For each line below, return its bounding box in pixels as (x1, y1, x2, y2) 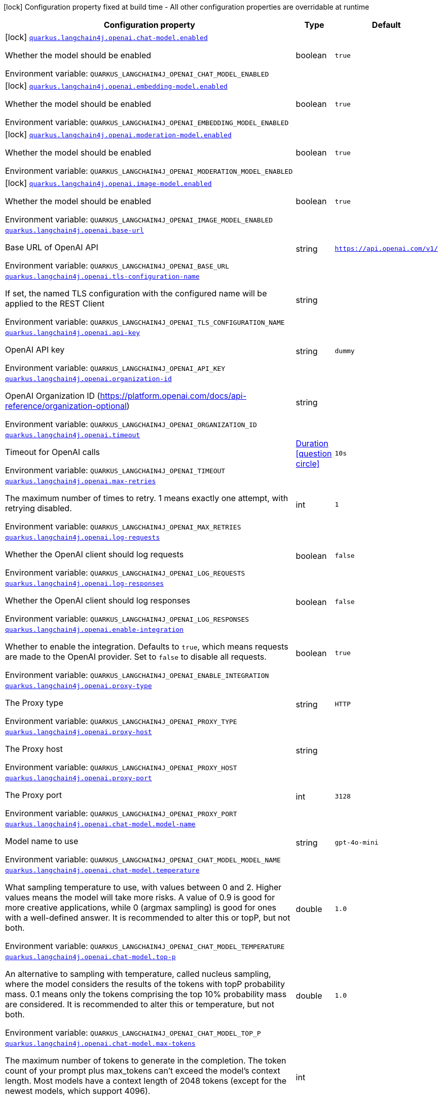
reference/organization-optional (5, 401, 127, 411)
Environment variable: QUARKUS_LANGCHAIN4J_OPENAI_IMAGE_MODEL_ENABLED (5, 214, 273, 224)
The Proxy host (5, 744, 63, 754)
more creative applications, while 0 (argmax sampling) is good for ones (5, 902, 276, 913)
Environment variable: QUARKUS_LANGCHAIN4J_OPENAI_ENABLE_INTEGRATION (5, 670, 269, 680)
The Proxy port (5, 790, 62, 800)
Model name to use (5, 836, 79, 846)
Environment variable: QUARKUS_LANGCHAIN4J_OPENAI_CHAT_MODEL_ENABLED (5, 68, 269, 79)
